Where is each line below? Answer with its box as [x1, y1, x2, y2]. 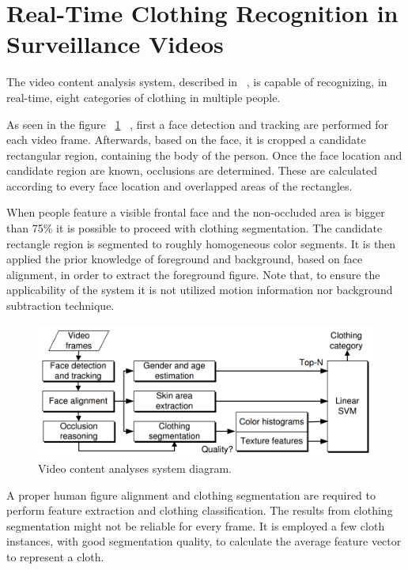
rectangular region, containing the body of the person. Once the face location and [6, 146, 402, 163]
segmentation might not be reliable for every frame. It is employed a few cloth [6, 517, 385, 534]
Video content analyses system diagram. [38, 459, 232, 476]
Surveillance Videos [6, 28, 224, 60]
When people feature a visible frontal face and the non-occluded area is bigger [6, 204, 385, 221]
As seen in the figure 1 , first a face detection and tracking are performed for [6, 115, 389, 132]
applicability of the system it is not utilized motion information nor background [6, 281, 393, 298]
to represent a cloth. [6, 548, 104, 564]
